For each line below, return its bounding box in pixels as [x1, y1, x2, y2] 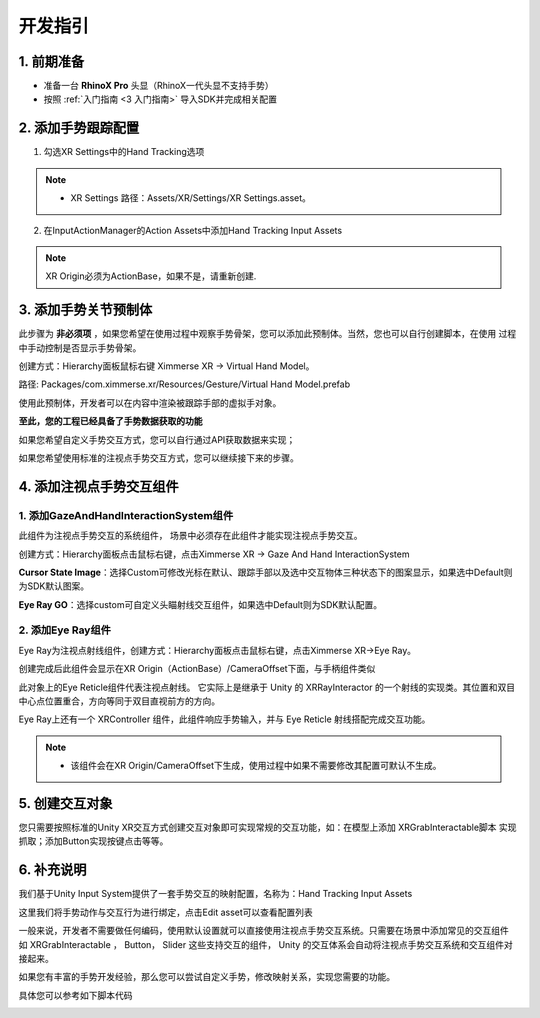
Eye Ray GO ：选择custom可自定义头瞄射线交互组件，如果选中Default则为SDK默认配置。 [18, 598, 383, 610]
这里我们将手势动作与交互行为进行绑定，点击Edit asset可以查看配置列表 [18, 906, 314, 918]
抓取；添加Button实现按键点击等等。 [18, 835, 169, 847]
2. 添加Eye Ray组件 [18, 623, 112, 637]
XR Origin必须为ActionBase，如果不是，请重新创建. [45, 270, 257, 282]
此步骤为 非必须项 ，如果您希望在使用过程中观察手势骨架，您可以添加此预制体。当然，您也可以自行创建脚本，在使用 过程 [18, 328, 517, 340]
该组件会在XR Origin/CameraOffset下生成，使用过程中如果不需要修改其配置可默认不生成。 [70, 760, 442, 772]
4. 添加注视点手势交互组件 [18, 478, 179, 495]
